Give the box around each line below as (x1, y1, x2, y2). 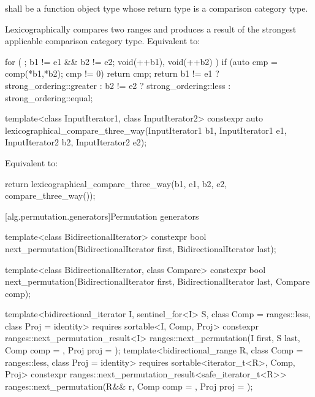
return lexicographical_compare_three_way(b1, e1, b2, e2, (5, 177, 227, 190)
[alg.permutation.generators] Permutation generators (5, 209, 199, 222)
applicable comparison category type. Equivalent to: (5, 34, 200, 47)
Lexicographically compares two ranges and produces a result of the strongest (5, 22, 297, 35)
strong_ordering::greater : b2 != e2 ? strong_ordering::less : (5, 79, 231, 91)
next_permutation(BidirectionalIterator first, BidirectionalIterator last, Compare (5, 275, 310, 288)
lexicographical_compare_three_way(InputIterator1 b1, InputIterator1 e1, (5, 123, 287, 136)
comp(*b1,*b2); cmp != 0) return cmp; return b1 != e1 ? (5, 67, 219, 80)
